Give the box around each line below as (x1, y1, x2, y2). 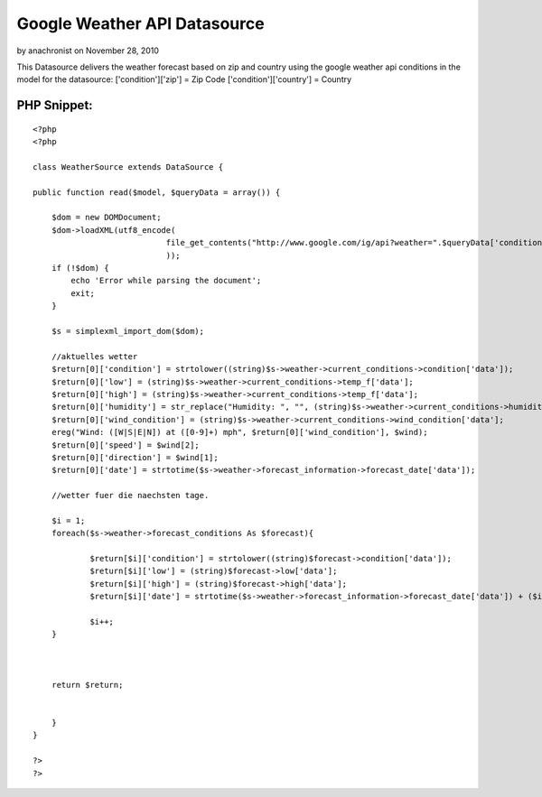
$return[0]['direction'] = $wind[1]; (51, 452, 219, 462)
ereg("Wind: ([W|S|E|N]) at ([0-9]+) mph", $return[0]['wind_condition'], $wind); (51, 427, 428, 438)
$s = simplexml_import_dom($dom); (51, 326, 205, 336)
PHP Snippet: (16, 97, 94, 113)
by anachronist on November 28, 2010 (16, 45, 160, 56)
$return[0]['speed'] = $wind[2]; (51, 440, 201, 450)
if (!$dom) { (51, 263, 109, 273)
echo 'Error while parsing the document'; (70, 275, 262, 286)
